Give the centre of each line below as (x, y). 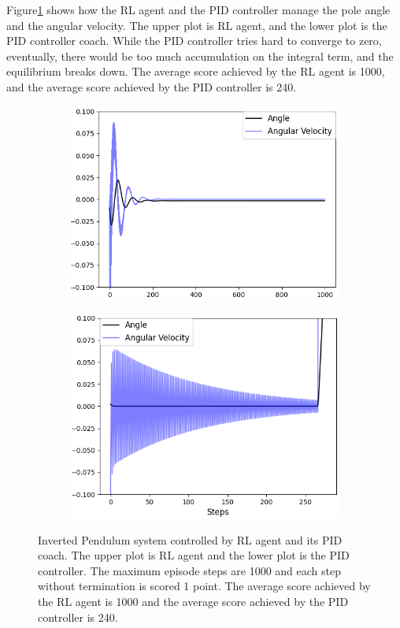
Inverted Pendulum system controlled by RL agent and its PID (190, 539)
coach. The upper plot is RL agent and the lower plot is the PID (194, 555)
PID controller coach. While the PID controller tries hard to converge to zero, (194, 41)
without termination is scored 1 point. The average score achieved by (204, 586)
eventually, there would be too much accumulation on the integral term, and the (200, 56)
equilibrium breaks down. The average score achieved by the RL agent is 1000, (196, 71)
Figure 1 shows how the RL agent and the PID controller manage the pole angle (198, 9)
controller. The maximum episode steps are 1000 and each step (189, 570)
